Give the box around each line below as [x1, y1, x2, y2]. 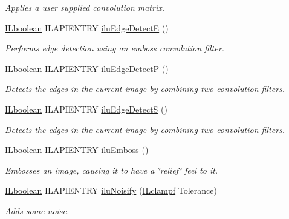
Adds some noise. [5, 204, 70, 217]
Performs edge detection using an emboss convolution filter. [5, 42, 224, 54]
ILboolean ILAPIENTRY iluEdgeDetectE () [5, 21, 169, 34]
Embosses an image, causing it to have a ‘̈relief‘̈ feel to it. [5, 163, 218, 176]
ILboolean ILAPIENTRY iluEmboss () [5, 143, 149, 156]
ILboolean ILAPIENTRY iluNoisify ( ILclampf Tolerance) [5, 184, 217, 197]
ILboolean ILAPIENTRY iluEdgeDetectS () [5, 102, 167, 115]
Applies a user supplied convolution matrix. [5, 1, 165, 13]
